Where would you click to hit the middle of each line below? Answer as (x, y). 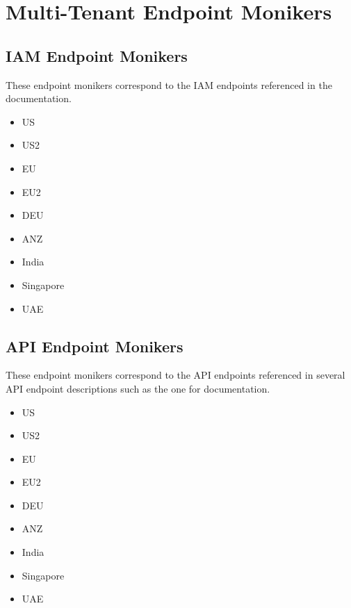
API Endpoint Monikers (95, 346)
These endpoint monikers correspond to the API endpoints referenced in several (175, 375)
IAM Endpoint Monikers (97, 55)
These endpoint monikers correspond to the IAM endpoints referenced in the (169, 84)
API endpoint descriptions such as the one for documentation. (138, 388)
